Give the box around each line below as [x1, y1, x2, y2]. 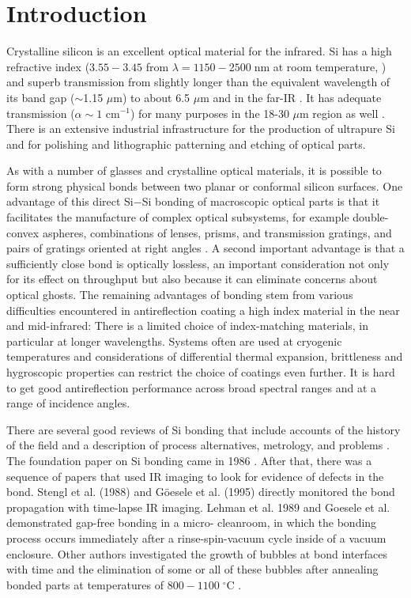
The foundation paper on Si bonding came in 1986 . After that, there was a [6, 452, 372, 468]
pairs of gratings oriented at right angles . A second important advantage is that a [6, 240, 405, 256]
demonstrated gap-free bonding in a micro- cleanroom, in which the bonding [6, 514, 377, 531]
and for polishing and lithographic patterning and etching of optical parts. [6, 135, 366, 152]
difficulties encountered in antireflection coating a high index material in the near [6, 301, 400, 318]
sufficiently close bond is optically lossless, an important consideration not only [6, 255, 390, 271]
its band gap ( [6, 89, 75, 105]
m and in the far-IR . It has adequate [200, 89, 382, 105]
